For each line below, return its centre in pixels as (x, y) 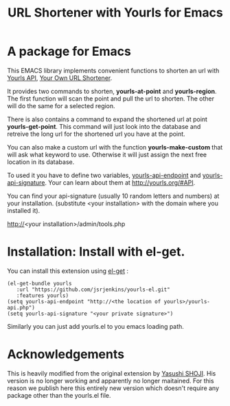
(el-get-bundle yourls (39, 283)
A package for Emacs (69, 51)
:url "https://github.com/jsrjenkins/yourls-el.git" (93, 290)
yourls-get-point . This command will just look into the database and (104, 126)
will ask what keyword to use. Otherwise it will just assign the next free (107, 154)
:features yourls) (43, 295)
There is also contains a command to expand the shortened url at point (107, 119)
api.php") (21, 307)
